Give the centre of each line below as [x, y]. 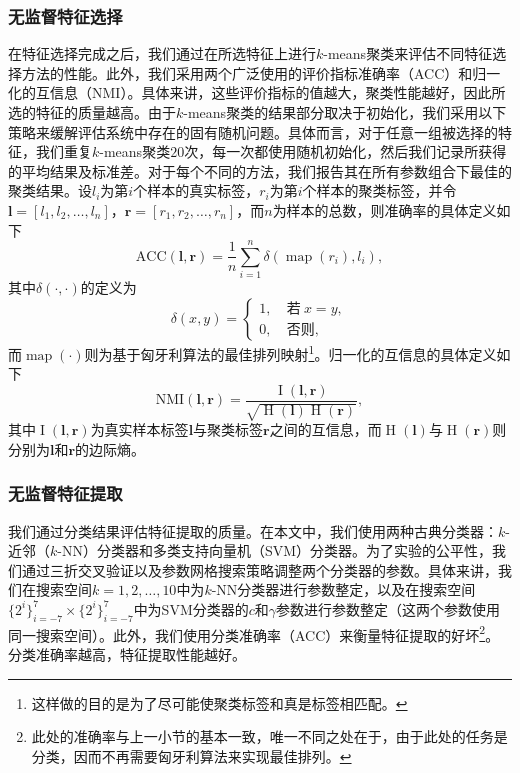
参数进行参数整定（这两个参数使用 [388, 608]
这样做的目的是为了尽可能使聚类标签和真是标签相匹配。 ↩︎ [219, 702]
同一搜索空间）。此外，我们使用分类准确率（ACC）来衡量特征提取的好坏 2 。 [254, 633]
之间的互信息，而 [325, 429]
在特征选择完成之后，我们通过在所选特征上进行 [162, 53]
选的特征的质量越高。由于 [92, 112]
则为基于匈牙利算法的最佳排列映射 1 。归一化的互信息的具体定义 [290, 352]
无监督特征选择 [65, 15]
